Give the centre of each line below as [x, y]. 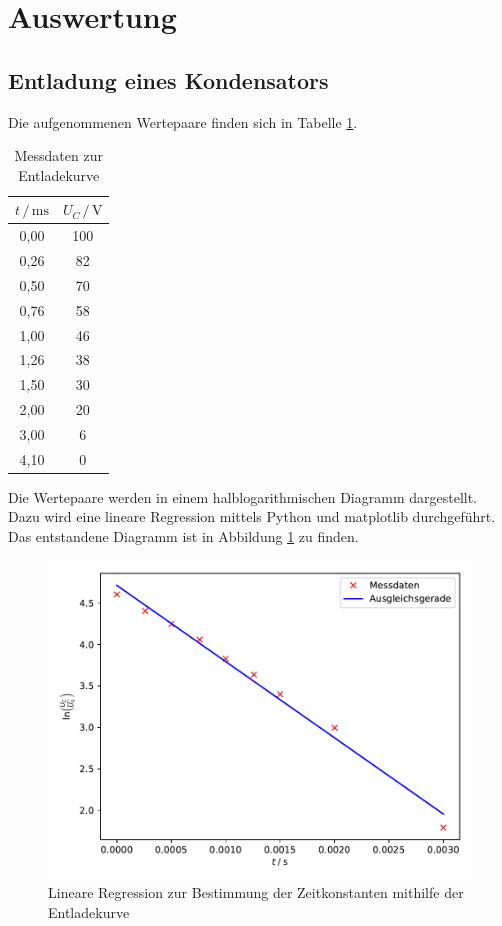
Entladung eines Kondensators [168, 79]
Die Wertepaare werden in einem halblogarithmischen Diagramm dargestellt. [242, 496]
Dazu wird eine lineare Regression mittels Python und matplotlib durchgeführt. [252, 516]
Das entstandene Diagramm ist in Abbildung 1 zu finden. [183, 536]
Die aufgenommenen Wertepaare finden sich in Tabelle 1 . [183, 121]
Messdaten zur [58, 155]
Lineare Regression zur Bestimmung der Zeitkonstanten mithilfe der [256, 892]
